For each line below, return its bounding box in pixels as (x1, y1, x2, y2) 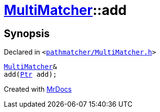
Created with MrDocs (4, 85, 72, 94)
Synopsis (4, 27, 50, 40)
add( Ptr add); (4, 70, 57, 79)
